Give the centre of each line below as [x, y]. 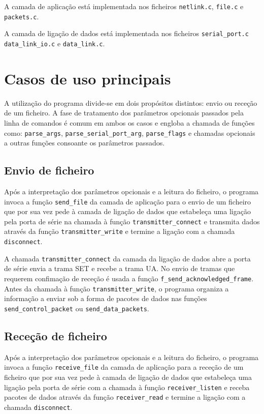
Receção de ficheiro [56, 336]
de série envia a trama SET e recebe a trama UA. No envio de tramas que [120, 268]
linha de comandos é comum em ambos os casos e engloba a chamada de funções [129, 122]
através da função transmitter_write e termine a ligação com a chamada [120, 231]
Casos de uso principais [88, 78]
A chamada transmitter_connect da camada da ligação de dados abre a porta [127, 258]
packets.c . [22, 16]
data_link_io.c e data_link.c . [55, 43]
